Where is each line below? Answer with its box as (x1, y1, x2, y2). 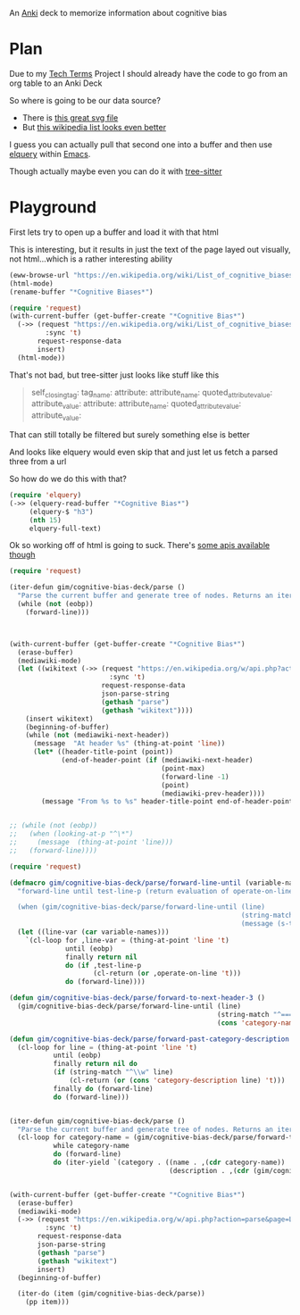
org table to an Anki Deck (9, 78, 103, 88)
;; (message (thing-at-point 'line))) (9, 838, 174, 847)
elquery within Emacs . (9, 148, 91, 159)
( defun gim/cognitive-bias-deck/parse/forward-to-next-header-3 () (9, 994, 266, 1003)
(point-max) (161, 763, 205, 773)
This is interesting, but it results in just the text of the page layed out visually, (9, 244, 291, 254)
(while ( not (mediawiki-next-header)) (25, 731, 170, 740)
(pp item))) (25, 1298, 70, 1307)
